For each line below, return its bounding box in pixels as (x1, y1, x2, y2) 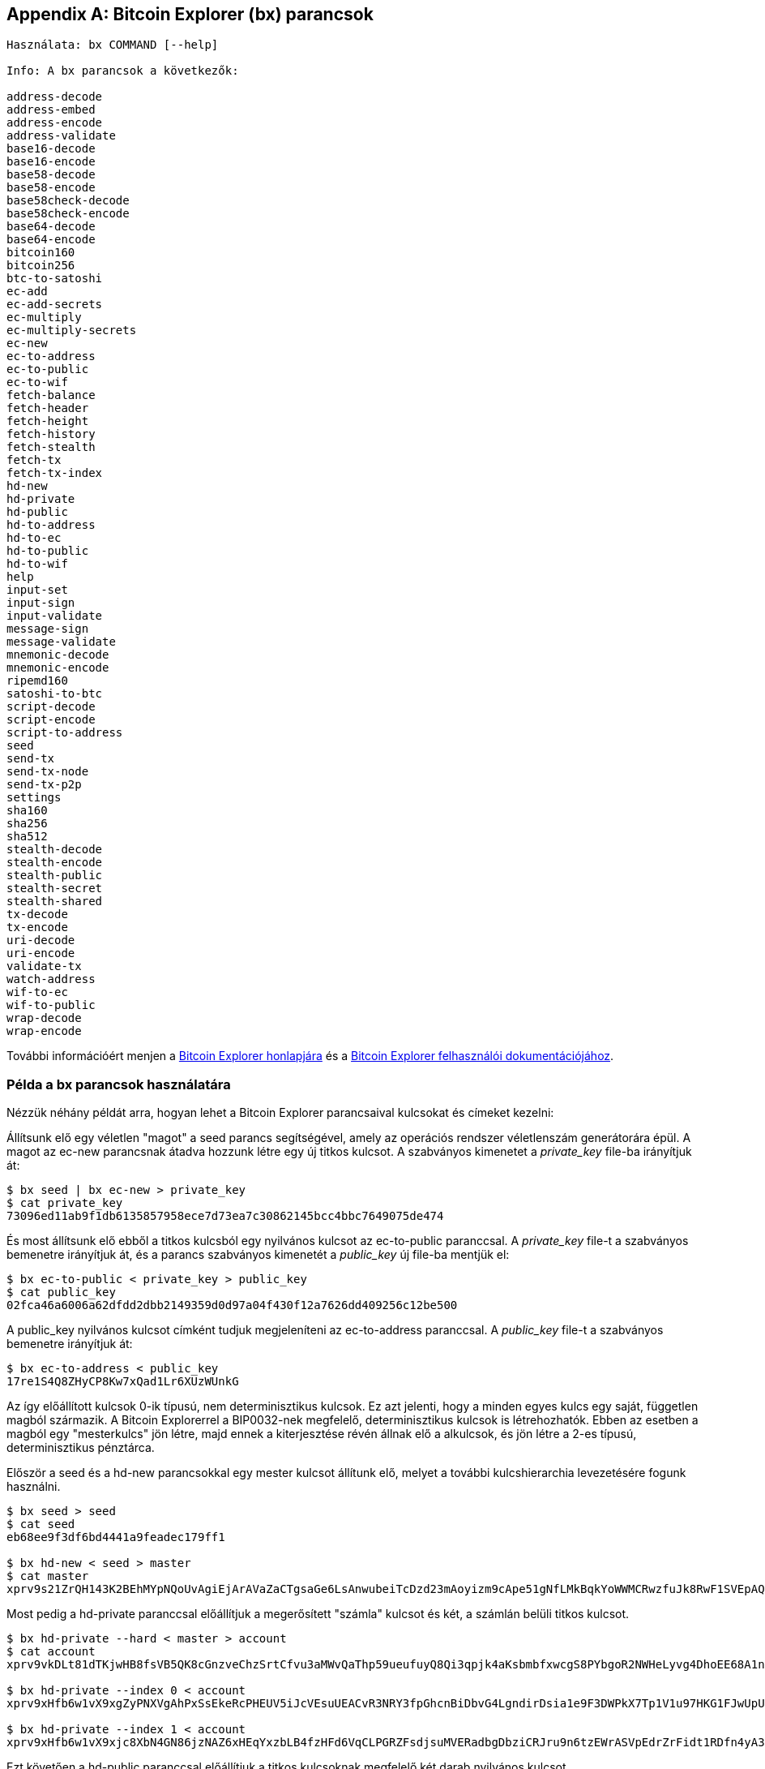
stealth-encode (6, 856, 103, 869)
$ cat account (6, 1645, 96, 1659)
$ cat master (6, 1569, 89, 1583)
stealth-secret (6, 882, 103, 895)
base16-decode (6, 142, 96, 156)
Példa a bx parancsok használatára (6, 1076, 231, 1093)
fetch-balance (6, 389, 96, 402)
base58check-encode (6, 207, 130, 221)
